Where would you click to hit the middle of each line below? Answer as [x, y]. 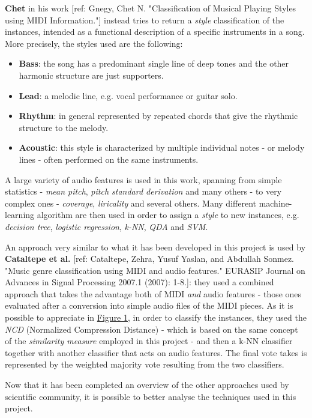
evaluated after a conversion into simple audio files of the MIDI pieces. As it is [149, 305]
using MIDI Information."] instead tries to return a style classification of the [145, 20]
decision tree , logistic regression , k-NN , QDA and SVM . [106, 226]
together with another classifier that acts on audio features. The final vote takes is [156, 352]
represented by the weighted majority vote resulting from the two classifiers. [145, 364]
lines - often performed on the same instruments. [109, 159]
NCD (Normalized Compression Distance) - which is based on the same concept [151, 329]
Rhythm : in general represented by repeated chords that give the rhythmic [158, 116]
